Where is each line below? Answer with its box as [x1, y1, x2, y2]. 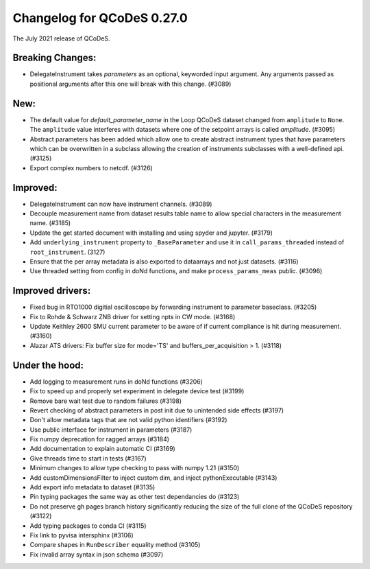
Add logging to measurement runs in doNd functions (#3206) [29, 378, 203, 386]
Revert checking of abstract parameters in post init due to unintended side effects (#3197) [29, 406, 284, 415]
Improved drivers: [12, 285, 91, 297]
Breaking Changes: [12, 52, 97, 64]
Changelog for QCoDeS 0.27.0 [12, 10, 188, 25]
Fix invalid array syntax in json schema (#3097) [29, 550, 164, 559]
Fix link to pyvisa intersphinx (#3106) [29, 531, 134, 539]
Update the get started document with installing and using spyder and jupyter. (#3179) [29, 229, 273, 237]
